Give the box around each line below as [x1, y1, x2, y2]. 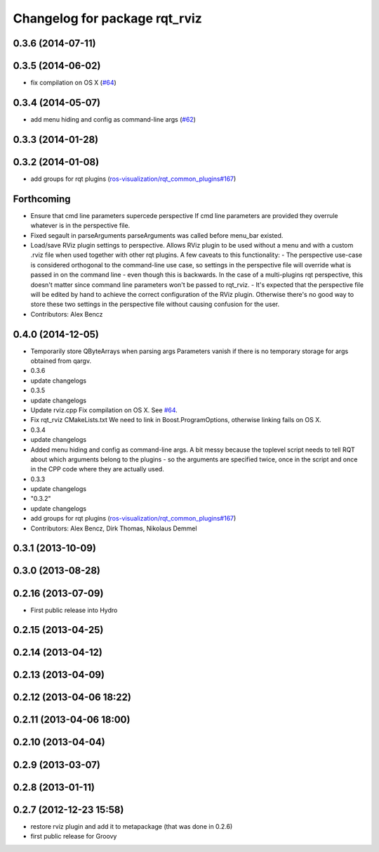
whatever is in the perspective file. [30, 222, 131, 230]
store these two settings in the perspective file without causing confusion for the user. [30, 300, 280, 309]
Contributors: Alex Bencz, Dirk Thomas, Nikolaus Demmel [30, 524, 197, 533]
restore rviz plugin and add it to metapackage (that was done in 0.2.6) [30, 822, 233, 830]
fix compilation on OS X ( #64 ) [30, 78, 117, 87]
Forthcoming [13, 193, 71, 205]
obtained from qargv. [30, 357, 91, 365]
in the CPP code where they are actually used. [30, 465, 164, 473]
